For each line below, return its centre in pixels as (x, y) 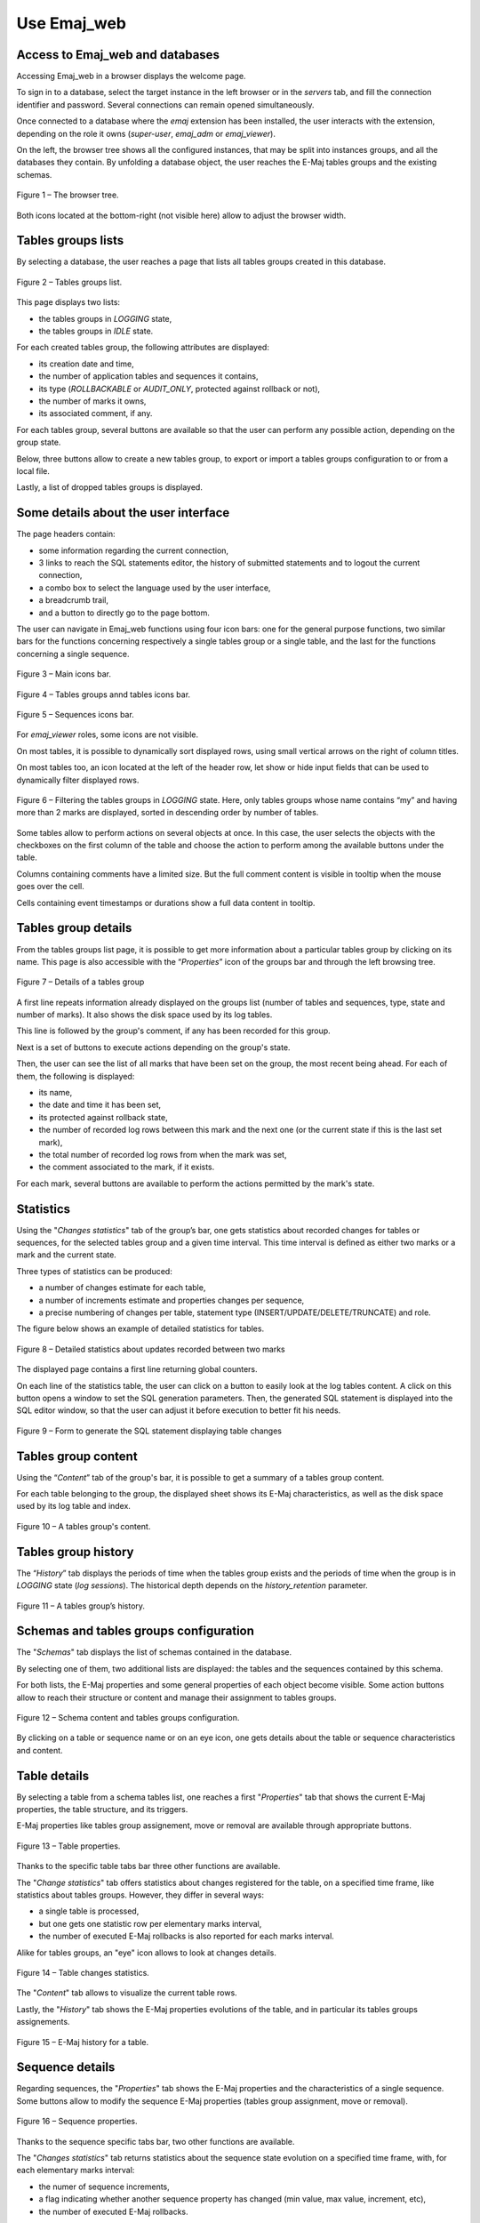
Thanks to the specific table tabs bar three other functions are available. (148, 1866)
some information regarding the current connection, (134, 550)
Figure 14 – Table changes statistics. (83, 1972)
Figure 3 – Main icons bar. (64, 674)
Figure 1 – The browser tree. (68, 195)
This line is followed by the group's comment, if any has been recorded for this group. (173, 1031)
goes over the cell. (50, 887)
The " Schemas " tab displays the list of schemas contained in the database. (154, 1652)
